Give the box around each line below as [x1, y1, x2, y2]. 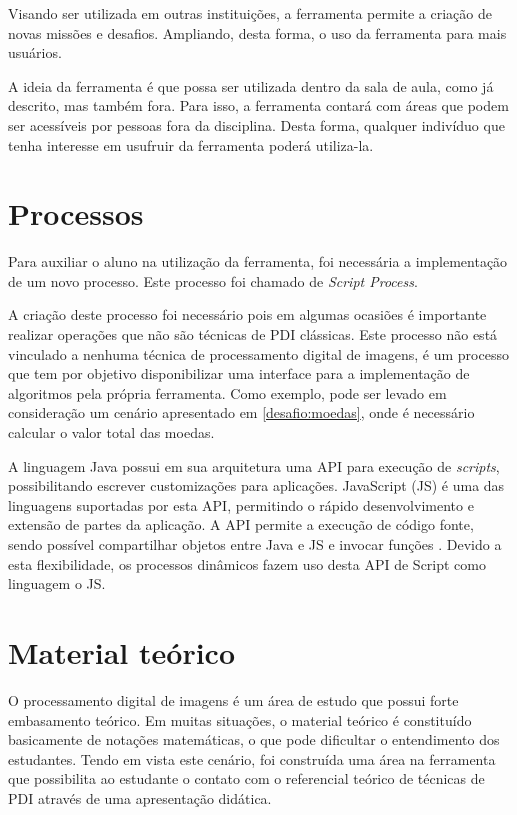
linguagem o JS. [8, 573, 106, 594]
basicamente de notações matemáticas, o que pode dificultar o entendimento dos [8, 729, 500, 750]
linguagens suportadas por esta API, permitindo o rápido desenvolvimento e [8, 494, 474, 515]
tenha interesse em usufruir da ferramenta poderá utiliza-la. [8, 134, 374, 155]
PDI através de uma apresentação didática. [8, 787, 272, 808]
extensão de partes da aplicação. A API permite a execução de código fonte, [8, 514, 474, 535]
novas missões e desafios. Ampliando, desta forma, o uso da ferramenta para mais [8, 22, 507, 43]
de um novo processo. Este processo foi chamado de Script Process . [8, 270, 418, 291]
